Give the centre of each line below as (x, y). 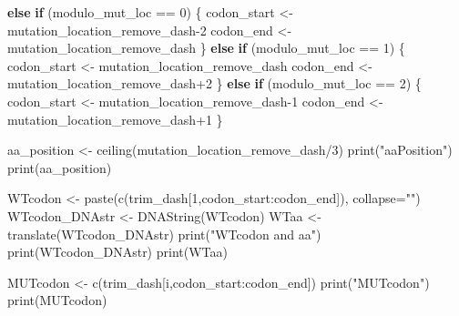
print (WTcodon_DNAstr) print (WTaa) (117, 252)
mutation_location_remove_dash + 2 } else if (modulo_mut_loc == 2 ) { (214, 83)
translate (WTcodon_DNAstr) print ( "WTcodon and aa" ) (164, 234)
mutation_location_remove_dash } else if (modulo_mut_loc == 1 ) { (206, 48)
